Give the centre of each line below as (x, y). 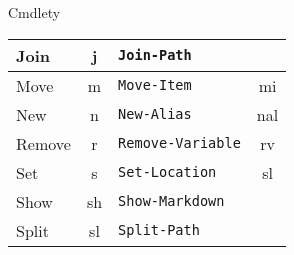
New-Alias (155, 114)
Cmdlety (34, 12)
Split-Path (159, 230)
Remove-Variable (179, 143)
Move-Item (155, 85)
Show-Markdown (171, 201)
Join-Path (155, 55)
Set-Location (167, 172)
